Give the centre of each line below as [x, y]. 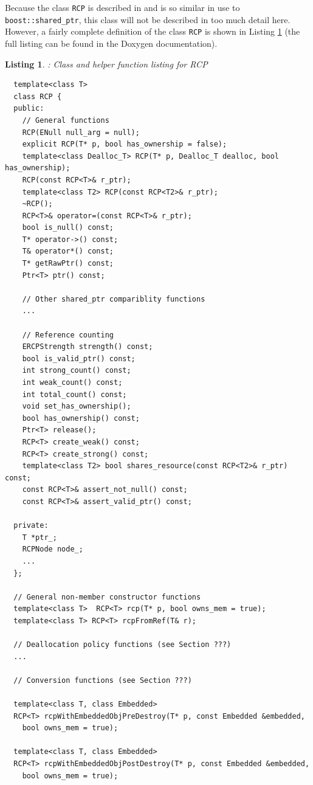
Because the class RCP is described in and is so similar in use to [122, 7]
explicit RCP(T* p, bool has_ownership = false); [125, 144]
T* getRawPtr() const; [68, 264]
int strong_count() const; [77, 371]
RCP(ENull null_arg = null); [81, 132]
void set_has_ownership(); [77, 406]
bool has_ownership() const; [81, 418]
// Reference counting [68, 335]
